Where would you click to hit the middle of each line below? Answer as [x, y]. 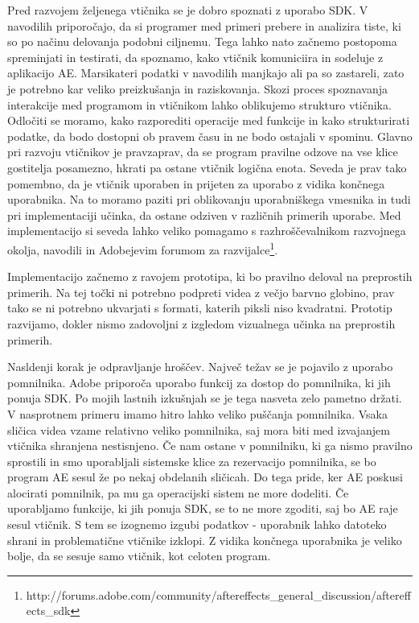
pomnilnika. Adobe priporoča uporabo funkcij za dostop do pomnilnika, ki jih [199, 382]
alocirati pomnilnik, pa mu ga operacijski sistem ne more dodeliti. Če [178, 492]
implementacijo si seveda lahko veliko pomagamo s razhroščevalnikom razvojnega [207, 231]
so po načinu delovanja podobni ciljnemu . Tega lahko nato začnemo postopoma [202, 41]
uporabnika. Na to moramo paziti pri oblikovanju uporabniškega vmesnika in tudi [209, 199]
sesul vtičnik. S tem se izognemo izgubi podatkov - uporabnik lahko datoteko [197, 524]
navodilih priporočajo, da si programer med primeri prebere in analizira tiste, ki [204, 25]
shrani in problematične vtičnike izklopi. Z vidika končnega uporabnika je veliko [205, 540]
